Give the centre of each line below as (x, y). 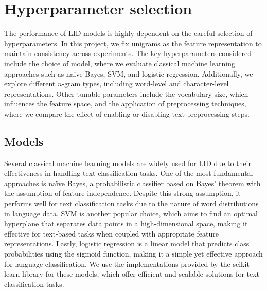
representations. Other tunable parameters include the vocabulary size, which (126, 93)
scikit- (242, 263)
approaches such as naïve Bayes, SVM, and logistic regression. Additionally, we (129, 73)
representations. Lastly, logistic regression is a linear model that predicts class (127, 243)
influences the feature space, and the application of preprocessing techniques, (125, 104)
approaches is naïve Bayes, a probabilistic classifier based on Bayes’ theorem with (132, 183)
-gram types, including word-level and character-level (145, 84)
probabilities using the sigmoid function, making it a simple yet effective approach (133, 254)
